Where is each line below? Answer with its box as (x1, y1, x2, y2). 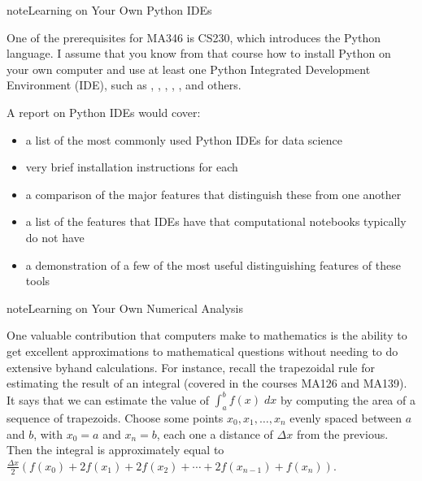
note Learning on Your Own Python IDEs (7, 2, 212, 18)
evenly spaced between (289, 409, 402, 426)
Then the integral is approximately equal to (7, 441, 224, 458)
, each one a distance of (156, 425, 273, 442)
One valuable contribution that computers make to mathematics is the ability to (7, 327, 407, 344)
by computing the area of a (280, 391, 415, 408)
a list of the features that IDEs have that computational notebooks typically (25, 213, 407, 230)
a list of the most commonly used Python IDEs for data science (25, 131, 342, 148)
